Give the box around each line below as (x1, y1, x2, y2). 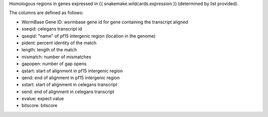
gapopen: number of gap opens (21, 61, 87, 67)
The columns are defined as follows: (9, 10, 84, 16)
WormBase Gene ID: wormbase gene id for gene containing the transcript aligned (21, 19, 188, 25)
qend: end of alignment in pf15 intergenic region (21, 75, 120, 81)
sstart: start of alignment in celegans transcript (21, 82, 118, 88)
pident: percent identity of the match (21, 40, 97, 46)
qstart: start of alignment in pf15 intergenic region (21, 68, 123, 74)
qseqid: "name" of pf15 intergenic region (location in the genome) (21, 33, 156, 39)
